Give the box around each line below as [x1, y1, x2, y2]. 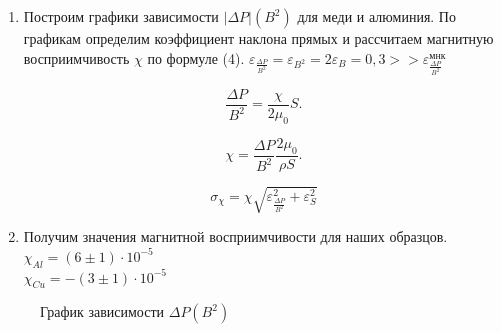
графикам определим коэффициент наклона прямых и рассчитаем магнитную [23, 28, 494, 48]
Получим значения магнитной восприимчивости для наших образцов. [23, 226, 448, 247]
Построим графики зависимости [23, 6, 219, 26]
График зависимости [40, 301, 165, 322]
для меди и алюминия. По [297, 6, 456, 26]
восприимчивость [23, 47, 130, 68]
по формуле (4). [147, 47, 245, 68]
